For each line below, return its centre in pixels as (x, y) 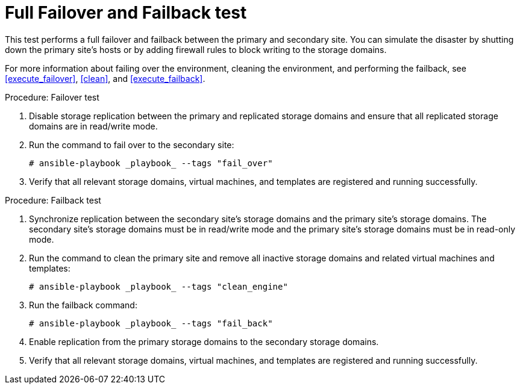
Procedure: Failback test (53, 200)
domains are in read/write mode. (93, 126)
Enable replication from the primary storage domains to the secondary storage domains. (204, 341)
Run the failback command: (83, 305)
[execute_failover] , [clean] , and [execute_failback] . (105, 78)
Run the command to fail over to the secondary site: (132, 145)
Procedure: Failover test (52, 97)
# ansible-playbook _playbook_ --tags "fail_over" (151, 163)
